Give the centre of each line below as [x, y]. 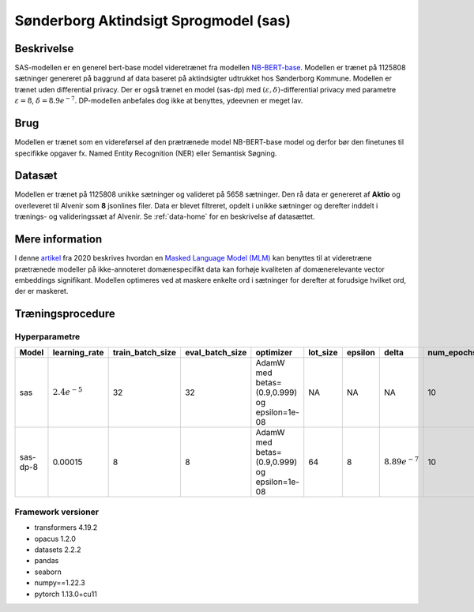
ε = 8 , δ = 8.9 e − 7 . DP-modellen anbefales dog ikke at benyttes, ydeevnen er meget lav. [159, 100]
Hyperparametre [47, 337]
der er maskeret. [41, 291]
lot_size [323, 353]
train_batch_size [145, 353]
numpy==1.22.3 [60, 583]
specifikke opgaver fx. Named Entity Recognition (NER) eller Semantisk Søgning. [146, 153]
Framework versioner [56, 512]
